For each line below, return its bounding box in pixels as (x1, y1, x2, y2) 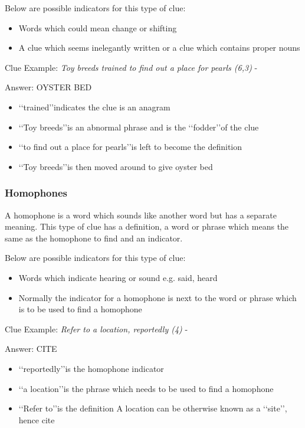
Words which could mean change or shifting (18, 21, 177, 34)
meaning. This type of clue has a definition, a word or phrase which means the (5, 220, 289, 233)
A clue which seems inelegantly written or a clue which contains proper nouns (18, 41, 300, 54)
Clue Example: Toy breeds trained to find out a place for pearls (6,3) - (5, 61, 258, 73)
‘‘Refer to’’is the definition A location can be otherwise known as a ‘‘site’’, (18, 402, 287, 414)
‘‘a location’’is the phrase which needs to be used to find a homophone (18, 382, 274, 394)
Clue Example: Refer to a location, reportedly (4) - (5, 322, 188, 335)
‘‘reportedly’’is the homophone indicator (18, 362, 164, 374)
